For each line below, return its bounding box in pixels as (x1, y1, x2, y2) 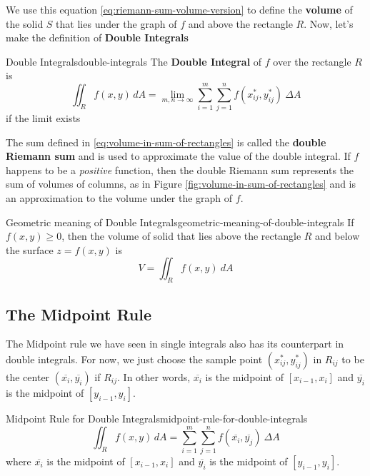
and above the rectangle (188, 16, 293, 31)
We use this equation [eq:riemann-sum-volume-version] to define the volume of (6, 2, 353, 16)
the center (6, 370, 50, 385)
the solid (6, 16, 44, 31)
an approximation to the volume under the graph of (6, 191, 233, 206)
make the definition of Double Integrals (6, 30, 189, 45)
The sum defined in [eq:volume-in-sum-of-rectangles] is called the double (6, 134, 326, 149)
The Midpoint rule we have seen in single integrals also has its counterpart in (6, 336, 344, 351)
